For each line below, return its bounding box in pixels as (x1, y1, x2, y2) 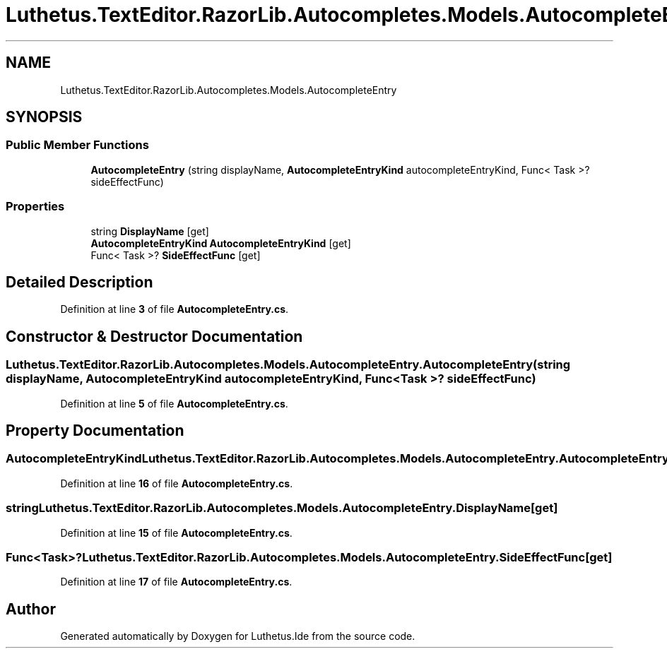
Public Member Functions (6, 138, 149, 153)
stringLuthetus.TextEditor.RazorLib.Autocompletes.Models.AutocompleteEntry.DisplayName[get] (6, 501, 558, 516)
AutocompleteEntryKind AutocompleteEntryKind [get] (90, 237, 351, 249)
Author (6, 600, 56, 618)
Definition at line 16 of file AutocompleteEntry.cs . (60, 477, 293, 489)
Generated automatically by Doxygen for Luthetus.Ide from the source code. (60, 630, 415, 643)
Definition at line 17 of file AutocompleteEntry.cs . (60, 576, 293, 588)
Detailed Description (6, 273, 153, 291)
